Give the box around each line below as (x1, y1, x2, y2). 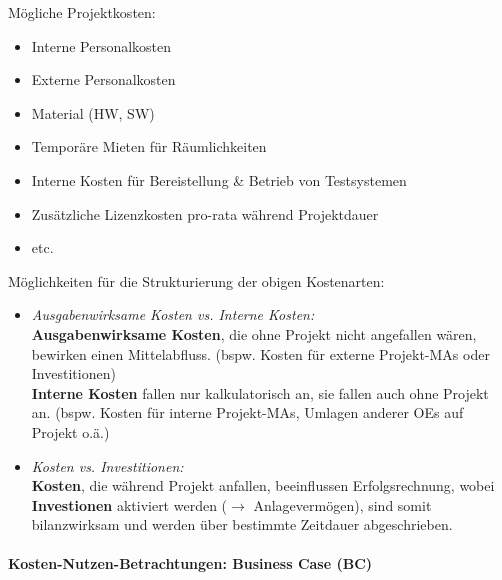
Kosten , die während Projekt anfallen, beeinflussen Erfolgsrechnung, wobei (31, 475, 495, 496)
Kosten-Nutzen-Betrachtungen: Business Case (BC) (8, 553, 373, 574)
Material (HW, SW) (31, 102, 155, 123)
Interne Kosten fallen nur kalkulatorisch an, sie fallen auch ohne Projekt (31, 382, 489, 403)
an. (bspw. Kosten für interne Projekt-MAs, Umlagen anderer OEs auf (31, 402, 464, 423)
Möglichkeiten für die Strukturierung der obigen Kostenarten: (8, 270, 385, 291)
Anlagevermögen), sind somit (253, 494, 432, 515)
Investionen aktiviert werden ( (31, 494, 228, 515)
